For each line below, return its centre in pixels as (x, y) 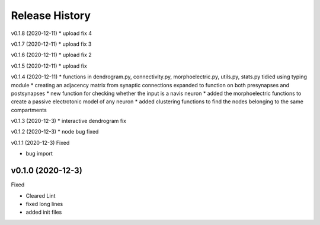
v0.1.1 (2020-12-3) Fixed (40, 142)
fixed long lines (44, 204)
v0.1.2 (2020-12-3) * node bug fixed (55, 132)
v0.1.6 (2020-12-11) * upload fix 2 (51, 55)
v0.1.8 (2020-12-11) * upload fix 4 (51, 33)
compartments (29, 110)
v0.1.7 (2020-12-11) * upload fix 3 (51, 44)
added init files (44, 212)
